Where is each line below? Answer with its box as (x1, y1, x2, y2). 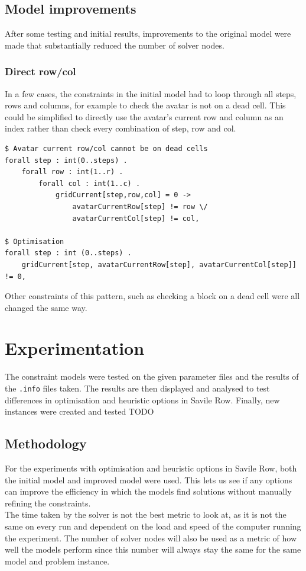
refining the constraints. (5, 496, 91, 509)
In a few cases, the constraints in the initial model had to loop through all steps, (5, 87, 297, 100)
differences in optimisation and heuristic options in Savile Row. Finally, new (5, 393, 280, 406)
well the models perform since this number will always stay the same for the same (5, 543, 301, 556)
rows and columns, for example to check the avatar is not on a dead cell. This (5, 99, 286, 111)
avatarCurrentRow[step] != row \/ (72, 202, 208, 211)
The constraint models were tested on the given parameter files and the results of (5, 370, 299, 383)
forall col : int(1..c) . (38, 179, 141, 188)
